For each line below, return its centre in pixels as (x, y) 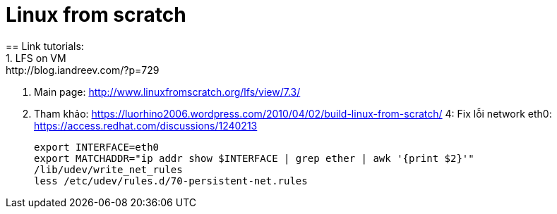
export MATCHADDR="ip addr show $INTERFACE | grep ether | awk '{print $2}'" (254, 158)
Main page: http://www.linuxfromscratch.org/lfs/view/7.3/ (167, 92)
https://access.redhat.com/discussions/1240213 (146, 125)
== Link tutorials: (45, 46)
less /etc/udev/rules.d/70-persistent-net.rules (171, 181)
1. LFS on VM (36, 58)
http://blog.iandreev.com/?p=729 (83, 70)
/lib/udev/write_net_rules (108, 169)
